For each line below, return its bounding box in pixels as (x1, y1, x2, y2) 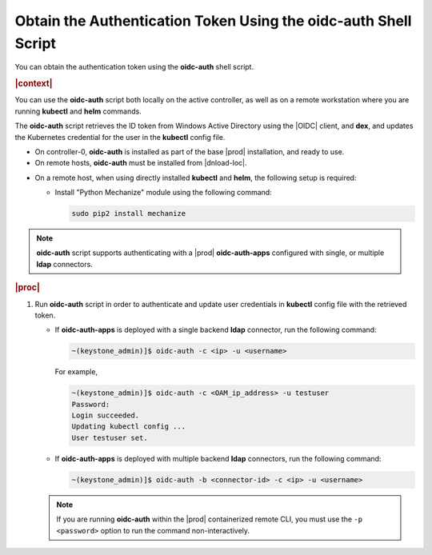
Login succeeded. (71, 411, 140, 420)
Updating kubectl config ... (71, 422, 186, 431)
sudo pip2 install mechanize (71, 209, 186, 218)
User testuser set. (71, 433, 148, 442)
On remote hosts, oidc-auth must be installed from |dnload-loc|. (34, 158, 247, 168)
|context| (14, 78, 53, 90)
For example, (54, 367, 98, 377)
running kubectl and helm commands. (14, 106, 142, 116)
